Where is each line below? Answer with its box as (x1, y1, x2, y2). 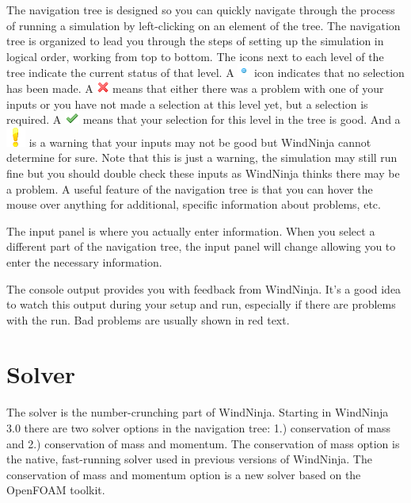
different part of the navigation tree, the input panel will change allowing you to (6, 238, 396, 255)
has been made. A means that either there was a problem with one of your (6, 79, 384, 96)
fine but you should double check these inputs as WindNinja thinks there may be (6, 164, 400, 181)
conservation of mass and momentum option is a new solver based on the (6, 466, 361, 482)
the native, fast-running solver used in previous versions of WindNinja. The (6, 451, 372, 467)
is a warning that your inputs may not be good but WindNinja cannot (29, 133, 371, 150)
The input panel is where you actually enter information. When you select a (6, 222, 375, 239)
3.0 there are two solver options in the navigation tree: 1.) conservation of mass (6, 420, 391, 436)
